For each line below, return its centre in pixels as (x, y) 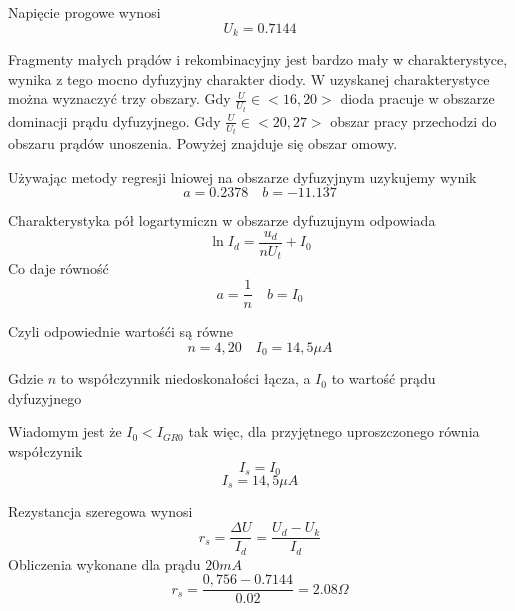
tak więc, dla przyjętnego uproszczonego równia (334, 431)
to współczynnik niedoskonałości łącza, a (185, 378)
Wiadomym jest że (65, 431)
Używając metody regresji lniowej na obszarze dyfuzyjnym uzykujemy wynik (242, 176)
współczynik (45, 450)
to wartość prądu (383, 378)
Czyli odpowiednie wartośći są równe (120, 331)
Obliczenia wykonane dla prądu (104, 563)
